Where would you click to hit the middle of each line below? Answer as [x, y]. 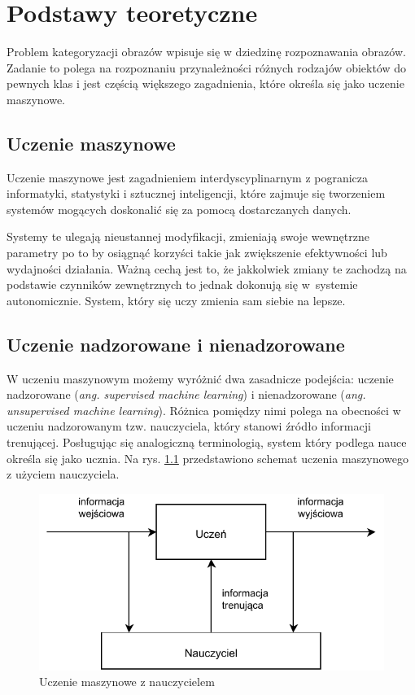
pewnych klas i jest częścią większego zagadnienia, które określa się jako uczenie [205, 83]
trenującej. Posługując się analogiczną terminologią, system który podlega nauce [207, 442]
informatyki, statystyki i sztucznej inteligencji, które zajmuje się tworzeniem [196, 193]
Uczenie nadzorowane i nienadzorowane [176, 344]
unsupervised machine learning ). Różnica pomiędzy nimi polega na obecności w [204, 410]
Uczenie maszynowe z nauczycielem [127, 682]
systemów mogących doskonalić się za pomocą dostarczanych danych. [179, 209]
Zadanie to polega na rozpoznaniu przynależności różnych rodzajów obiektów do [207, 67]
